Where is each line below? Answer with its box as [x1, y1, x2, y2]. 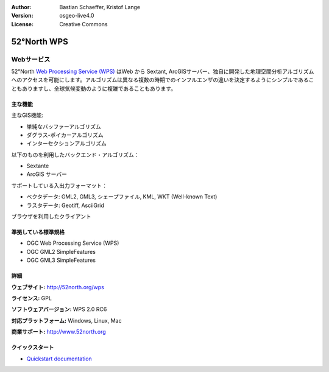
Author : [11, 4, 32, 10]
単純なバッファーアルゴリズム [26, 122, 102, 130]
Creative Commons [59, 20, 108, 27]
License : [11, 20, 34, 27]
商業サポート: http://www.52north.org [11, 328, 106, 335]
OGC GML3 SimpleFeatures [26, 256, 96, 264]
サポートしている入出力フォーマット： [11, 181, 108, 189]
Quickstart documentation [26, 355, 93, 362]
